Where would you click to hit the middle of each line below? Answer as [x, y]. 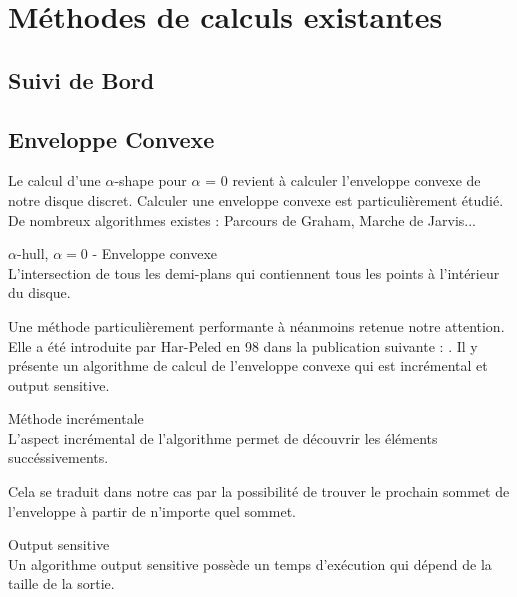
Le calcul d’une [54, 180]
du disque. [39, 292]
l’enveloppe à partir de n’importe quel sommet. [152, 510]
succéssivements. [58, 457]
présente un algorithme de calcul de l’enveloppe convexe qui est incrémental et [248, 365]
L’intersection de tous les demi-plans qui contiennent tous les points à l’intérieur [254, 272]
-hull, [32, 253]
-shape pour [150, 180]
